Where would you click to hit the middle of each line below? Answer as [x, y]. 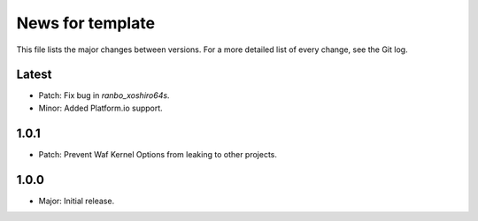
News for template [85, 23]
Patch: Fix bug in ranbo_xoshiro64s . [104, 95]
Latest [34, 75]
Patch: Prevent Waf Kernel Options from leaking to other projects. [158, 154]
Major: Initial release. [77, 201]
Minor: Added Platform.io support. [100, 108]
